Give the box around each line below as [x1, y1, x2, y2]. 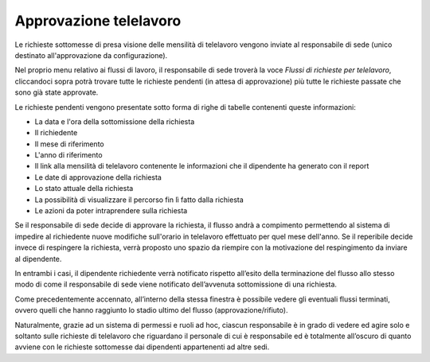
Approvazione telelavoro [14, 12, 182, 29]
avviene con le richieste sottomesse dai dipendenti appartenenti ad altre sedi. [14, 342, 270, 352]
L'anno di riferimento [34, 150, 103, 160]
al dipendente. [14, 254, 62, 263]
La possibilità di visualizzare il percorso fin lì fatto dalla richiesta [34, 195, 244, 204]
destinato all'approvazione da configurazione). [14, 50, 168, 60]
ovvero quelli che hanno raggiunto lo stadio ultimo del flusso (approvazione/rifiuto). [14, 306, 288, 315]
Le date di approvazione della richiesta [34, 172, 162, 182]
